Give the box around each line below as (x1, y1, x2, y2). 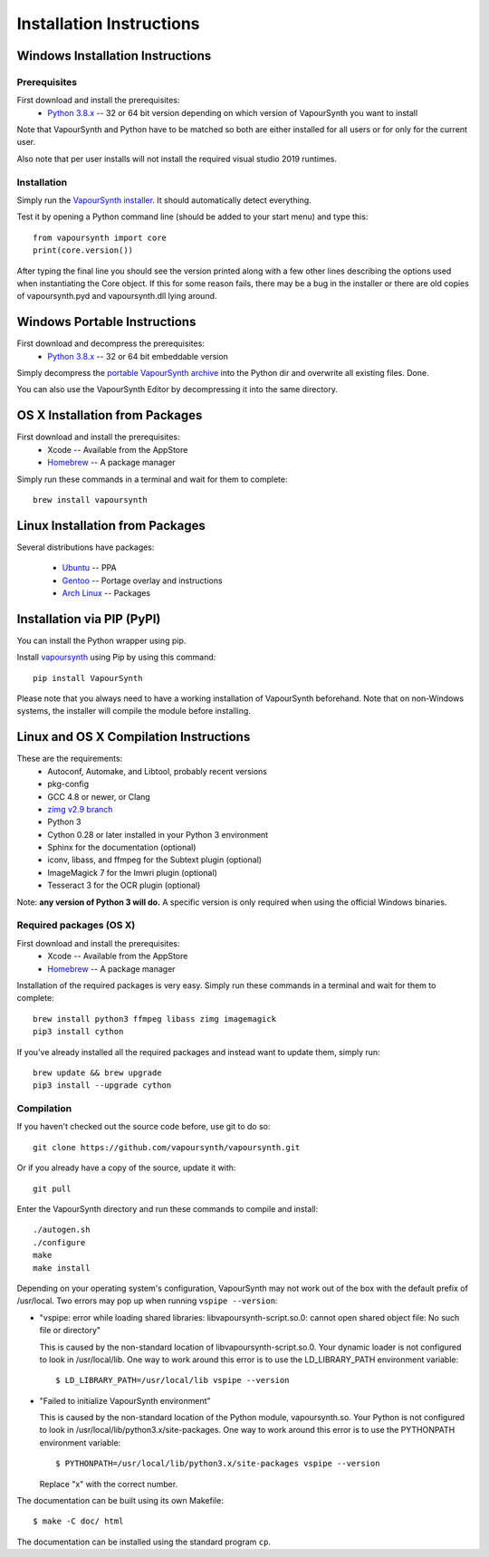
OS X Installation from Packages (16, 408, 203, 423)
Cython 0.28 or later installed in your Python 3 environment (47, 829, 269, 840)
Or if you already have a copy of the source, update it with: (16, 1162, 236, 1173)
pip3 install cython (33, 1026, 124, 1037)
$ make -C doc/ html (33, 1516, 124, 1526)
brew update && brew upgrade (33, 1067, 162, 1078)
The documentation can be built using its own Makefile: (16, 1495, 224, 1506)
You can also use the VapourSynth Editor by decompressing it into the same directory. (16, 384, 339, 395)
